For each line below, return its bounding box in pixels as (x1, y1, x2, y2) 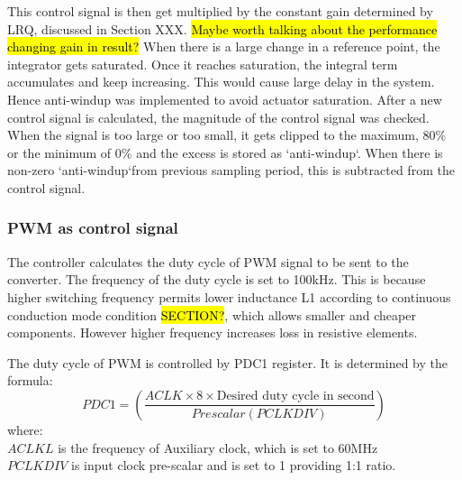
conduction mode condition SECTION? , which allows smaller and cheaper (7, 305, 416, 324)
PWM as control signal (7, 217, 178, 239)
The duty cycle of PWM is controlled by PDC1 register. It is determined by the (7, 353, 448, 372)
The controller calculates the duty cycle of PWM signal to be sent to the (7, 252, 409, 271)
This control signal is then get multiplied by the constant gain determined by (7, 2, 433, 20)
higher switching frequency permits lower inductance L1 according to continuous (7, 287, 451, 306)
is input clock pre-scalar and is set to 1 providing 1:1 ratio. (71, 456, 396, 475)
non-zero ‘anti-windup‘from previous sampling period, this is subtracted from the (7, 161, 455, 180)
